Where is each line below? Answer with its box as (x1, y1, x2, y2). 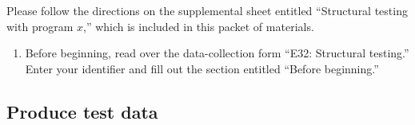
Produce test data (6, 99, 158, 123)
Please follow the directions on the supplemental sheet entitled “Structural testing (6, 2, 408, 18)
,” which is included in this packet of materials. (83, 18, 314, 34)
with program (6, 18, 74, 34)
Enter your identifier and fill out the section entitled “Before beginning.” (25, 60, 379, 76)
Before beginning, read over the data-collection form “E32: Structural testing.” (25, 45, 409, 61)
